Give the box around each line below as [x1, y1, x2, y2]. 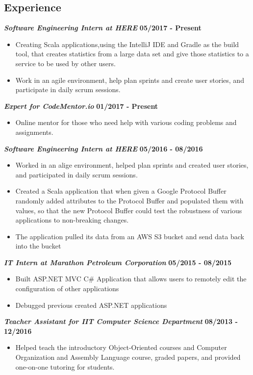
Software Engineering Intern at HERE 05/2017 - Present [4, 23, 202, 33]
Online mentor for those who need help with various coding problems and [15, 117, 237, 127]
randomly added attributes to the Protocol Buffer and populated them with [15, 195, 244, 205]
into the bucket [15, 241, 61, 251]
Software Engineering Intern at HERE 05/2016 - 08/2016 [4, 143, 203, 153]
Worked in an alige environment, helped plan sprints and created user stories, [15, 160, 249, 170]
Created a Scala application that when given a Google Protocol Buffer [15, 186, 227, 196]
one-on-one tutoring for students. [15, 361, 115, 372]
